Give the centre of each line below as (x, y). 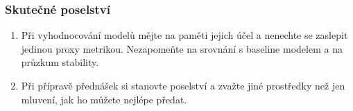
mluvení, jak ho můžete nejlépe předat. (104, 99)
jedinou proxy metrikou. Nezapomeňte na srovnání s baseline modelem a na (182, 48)
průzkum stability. (60, 62)
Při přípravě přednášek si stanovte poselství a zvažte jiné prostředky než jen (183, 85)
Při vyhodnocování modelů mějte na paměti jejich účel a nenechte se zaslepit (184, 35)
